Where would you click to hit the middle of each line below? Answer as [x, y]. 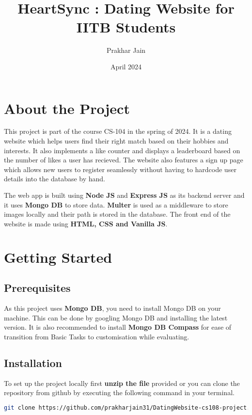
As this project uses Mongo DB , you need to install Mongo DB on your [112, 308]
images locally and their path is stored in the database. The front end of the [117, 214]
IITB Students [126, 27]
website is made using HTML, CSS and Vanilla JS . [86, 223]
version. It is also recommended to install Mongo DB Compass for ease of [118, 327]
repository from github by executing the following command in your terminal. [119, 392]
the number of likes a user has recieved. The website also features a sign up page [124, 160]
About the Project [67, 108]
